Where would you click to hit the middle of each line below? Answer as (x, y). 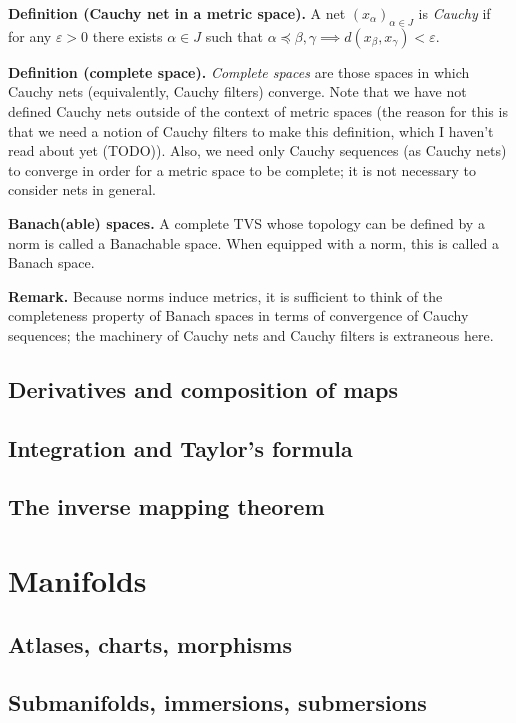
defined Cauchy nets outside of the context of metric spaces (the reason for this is (258, 110)
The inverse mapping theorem (166, 506)
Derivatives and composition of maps (203, 388)
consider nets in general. (82, 189)
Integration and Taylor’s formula (180, 447)
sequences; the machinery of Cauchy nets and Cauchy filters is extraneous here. (251, 334)
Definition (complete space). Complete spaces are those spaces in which (239, 71)
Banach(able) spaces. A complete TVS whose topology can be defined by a (246, 222)
